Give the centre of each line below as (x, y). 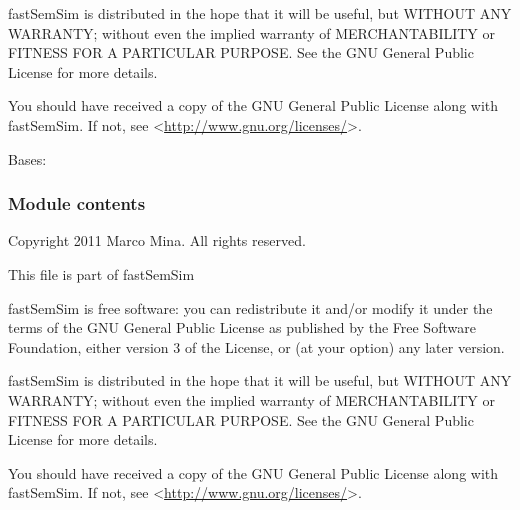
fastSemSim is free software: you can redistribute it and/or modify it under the (250, 307)
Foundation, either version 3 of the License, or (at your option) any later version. (256, 346)
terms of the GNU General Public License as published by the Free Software (242, 327)
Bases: (27, 158)
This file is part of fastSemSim (101, 273)
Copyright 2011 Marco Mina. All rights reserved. (157, 240)
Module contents (77, 203)
